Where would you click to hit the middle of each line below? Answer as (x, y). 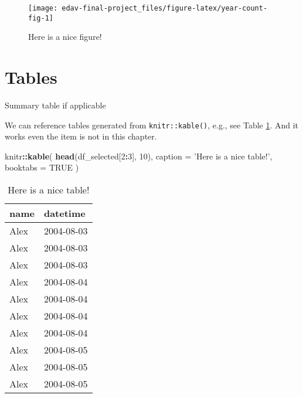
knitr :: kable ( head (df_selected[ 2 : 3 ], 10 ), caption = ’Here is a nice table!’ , (139, 156)
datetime (64, 213)
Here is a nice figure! (65, 37)
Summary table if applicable (55, 105)
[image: (43, 8)
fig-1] (41, 18)
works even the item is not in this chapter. (81, 136)
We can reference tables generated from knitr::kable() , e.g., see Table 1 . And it (152, 125)
